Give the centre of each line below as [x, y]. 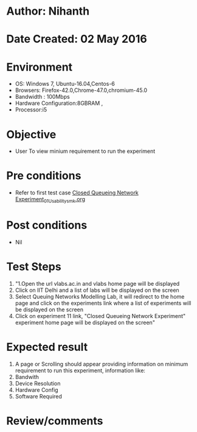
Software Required [39, 396]
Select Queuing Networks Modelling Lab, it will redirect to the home [100, 296]
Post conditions [47, 225]
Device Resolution [38, 383]
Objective [31, 134]
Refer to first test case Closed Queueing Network [77, 193]
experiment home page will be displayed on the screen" [85, 322]
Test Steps [34, 267]
